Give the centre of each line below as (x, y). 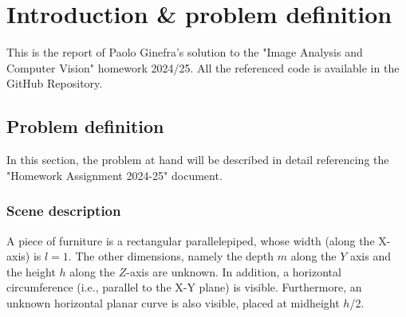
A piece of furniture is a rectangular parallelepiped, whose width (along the (191, 240)
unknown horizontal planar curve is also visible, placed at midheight (173, 302)
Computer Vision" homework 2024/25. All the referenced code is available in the (203, 67)
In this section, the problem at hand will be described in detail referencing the (198, 160)
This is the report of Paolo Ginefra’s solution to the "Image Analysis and (185, 52)
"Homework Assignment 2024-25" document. (114, 175)
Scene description (64, 211)
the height (31, 271)
